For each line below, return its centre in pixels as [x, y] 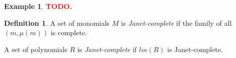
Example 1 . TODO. [38, 6]
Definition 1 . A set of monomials [57, 23]
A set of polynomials [36, 49]
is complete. [69, 32]
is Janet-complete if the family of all [176, 23]
